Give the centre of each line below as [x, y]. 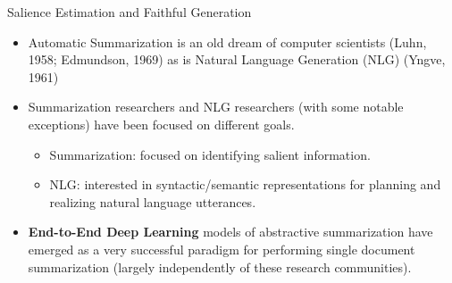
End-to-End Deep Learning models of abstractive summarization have [230, 232]
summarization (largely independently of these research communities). [220, 266]
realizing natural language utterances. [153, 201]
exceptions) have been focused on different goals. [161, 124]
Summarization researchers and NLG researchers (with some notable [216, 107]
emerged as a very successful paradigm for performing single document [222, 249]
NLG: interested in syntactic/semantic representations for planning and [245, 184]
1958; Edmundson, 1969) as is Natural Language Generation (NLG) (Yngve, [237, 59]
